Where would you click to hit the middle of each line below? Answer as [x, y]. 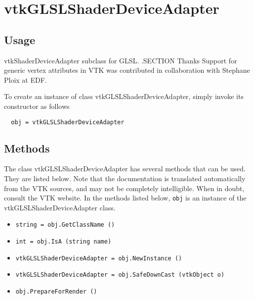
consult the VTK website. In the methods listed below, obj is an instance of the [125, 198]
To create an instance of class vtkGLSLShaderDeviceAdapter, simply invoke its [124, 96]
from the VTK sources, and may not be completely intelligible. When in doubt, [124, 188]
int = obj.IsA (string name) [63, 242]
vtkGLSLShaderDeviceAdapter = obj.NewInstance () [99, 258]
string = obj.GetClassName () [65, 225]
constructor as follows [37, 106]
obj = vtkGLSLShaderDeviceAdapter [68, 122]
